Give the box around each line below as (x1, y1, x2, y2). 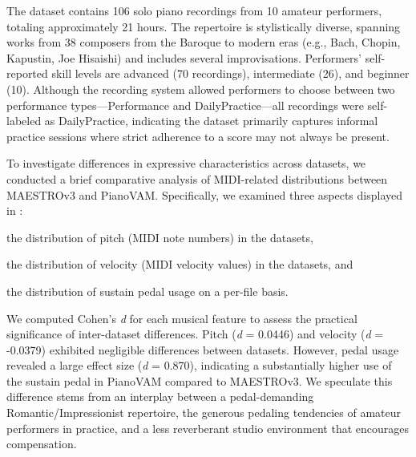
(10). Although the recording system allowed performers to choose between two (6, 80, 395, 97)
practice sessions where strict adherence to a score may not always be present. (6, 127, 390, 144)
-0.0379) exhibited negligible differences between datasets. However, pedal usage (6, 341, 399, 358)
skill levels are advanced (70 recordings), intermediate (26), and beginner (51, 65, 410, 82)
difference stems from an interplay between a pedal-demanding (6, 388, 314, 405)
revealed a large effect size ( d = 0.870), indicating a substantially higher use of (6, 357, 392, 374)
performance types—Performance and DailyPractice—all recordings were (6, 96, 364, 113)
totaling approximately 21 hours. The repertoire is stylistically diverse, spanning (6, 18, 401, 34)
